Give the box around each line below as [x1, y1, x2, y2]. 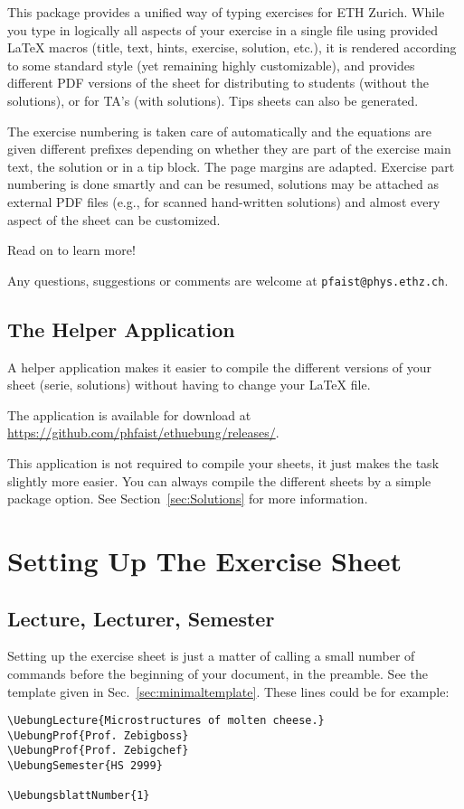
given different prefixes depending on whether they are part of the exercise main [7, 139, 451, 158]
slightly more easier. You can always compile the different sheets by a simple [7, 471, 431, 490]
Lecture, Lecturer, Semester [7, 604, 275, 632]
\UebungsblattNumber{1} [7, 789, 150, 803]
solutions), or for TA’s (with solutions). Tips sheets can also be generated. [7, 90, 419, 109]
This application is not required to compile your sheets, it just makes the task [7, 453, 440, 472]
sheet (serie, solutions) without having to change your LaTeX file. [7, 375, 371, 394]
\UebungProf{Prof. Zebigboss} [7, 729, 189, 742]
